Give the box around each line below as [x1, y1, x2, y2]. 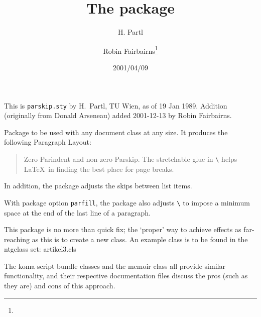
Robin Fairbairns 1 [103, 44, 158, 56]
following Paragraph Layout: [4, 137, 91, 147]
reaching [4, 234, 30, 244]
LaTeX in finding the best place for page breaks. [24, 163, 174, 174]
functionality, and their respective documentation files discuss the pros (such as [4, 270, 248, 281]
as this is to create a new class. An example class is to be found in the [32, 234, 248, 244]
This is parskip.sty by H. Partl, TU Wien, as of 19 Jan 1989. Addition [4, 100, 227, 111]
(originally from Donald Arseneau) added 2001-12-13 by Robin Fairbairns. [4, 110, 232, 121]
